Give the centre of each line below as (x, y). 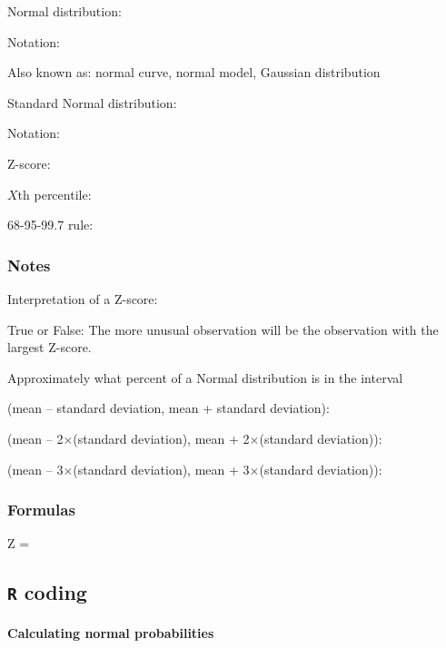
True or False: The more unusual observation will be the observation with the (223, 329)
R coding (47, 592)
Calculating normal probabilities (111, 632)
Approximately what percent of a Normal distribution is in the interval (205, 377)
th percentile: (55, 194)
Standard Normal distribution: (92, 102)
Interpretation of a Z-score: (83, 298)
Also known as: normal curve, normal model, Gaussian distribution (194, 72)
